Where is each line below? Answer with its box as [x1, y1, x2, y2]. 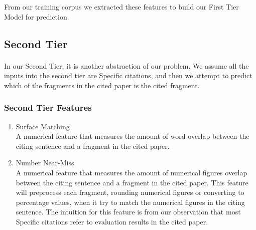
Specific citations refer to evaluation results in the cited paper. [16, 216, 208, 226]
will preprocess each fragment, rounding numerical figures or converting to [16, 187, 244, 197]
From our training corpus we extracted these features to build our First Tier [4, 2, 239, 12]
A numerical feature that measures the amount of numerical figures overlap [16, 167, 247, 177]
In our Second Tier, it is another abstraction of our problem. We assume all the [4, 60, 249, 71]
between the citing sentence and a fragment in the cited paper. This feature [16, 177, 248, 187]
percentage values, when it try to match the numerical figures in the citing [16, 196, 245, 207]
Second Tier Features [4, 101, 92, 114]
